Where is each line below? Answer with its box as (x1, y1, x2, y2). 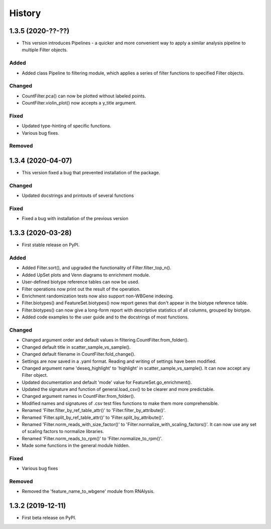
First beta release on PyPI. (22, 515, 76, 521)
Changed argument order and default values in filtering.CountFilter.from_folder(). (22, 337, 189, 343)
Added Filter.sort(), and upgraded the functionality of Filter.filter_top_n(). (22, 265, 172, 271)
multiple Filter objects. (22, 47, 68, 53)
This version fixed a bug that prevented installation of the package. (22, 170, 161, 176)
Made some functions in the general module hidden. (22, 443, 130, 449)
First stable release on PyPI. (22, 242, 80, 248)
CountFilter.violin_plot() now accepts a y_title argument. (22, 100, 137, 106)
